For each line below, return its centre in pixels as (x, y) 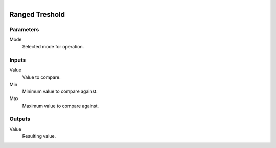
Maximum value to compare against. (61, 106)
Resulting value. (39, 136)
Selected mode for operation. (53, 46)
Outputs (20, 119)
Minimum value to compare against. (60, 91)
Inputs (18, 60)
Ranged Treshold (37, 15)
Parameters (24, 29)
